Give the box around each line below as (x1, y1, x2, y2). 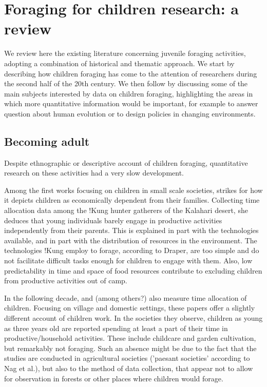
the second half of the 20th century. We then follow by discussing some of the (4, 78, 248, 89)
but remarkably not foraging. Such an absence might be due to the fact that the (4, 342, 257, 353)
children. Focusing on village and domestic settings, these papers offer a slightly (4, 302, 255, 313)
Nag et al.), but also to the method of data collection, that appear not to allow (4, 362, 253, 373)
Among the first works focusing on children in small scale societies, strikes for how (4, 184, 263, 195)
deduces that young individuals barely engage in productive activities (4, 215, 222, 225)
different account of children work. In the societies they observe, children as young (4, 312, 263, 323)
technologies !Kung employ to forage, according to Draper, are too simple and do (4, 245, 259, 256)
